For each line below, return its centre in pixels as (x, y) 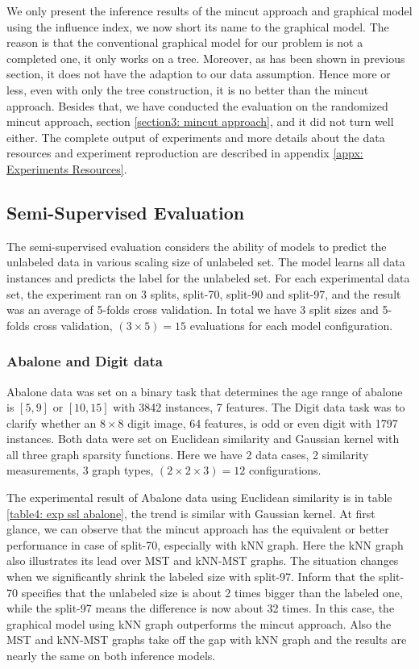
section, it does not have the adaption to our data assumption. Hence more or (199, 74)
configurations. (285, 470)
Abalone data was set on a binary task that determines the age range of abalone (205, 391)
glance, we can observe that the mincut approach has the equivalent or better (198, 529)
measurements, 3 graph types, (80, 470)
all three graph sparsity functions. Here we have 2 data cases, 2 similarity (188, 454)
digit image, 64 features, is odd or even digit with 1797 (263, 422)
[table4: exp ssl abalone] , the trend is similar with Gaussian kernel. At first (191, 513)
